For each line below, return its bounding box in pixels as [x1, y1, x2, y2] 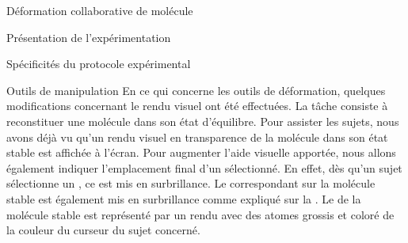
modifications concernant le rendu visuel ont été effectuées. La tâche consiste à [6, 97, 388, 114]
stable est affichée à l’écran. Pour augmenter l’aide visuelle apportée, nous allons [6, 144, 396, 161]
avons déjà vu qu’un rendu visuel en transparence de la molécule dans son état [6, 128, 388, 145]
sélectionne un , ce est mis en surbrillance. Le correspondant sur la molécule [6, 175, 376, 192]
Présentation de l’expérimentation [6, 28, 171, 45]
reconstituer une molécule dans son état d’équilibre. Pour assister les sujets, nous [6, 112, 399, 129]
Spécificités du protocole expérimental [6, 55, 191, 72]
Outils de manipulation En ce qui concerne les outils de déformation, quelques [6, 82, 386, 98]
